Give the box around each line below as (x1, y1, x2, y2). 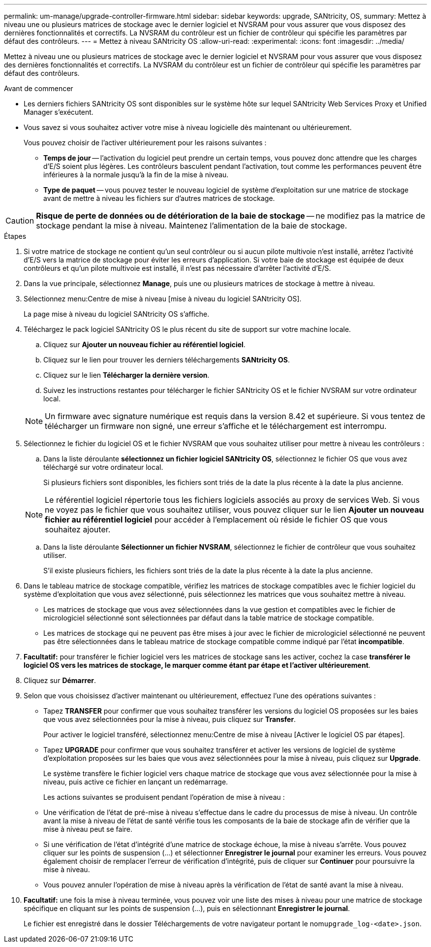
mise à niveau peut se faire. (43, 825, 133, 833)
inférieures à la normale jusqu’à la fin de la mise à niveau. (43, 170, 229, 179)
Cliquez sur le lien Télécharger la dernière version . (43, 371, 210, 379)
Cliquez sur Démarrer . (24, 676, 96, 685)
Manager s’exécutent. (24, 108, 93, 116)
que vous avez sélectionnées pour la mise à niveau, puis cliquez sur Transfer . (43, 715, 296, 723)
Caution (5, 216, 34, 226)
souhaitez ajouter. (45, 524, 111, 534)
